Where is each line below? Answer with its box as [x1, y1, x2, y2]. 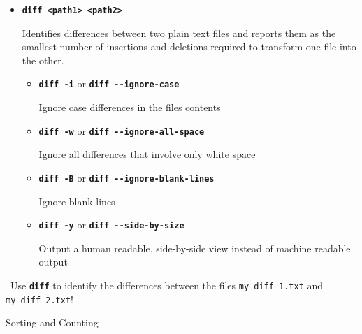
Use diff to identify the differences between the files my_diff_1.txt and [10, 278, 324, 293]
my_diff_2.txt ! [6, 291, 73, 306]
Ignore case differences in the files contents [38, 100, 221, 115]
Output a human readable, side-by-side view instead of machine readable [38, 240, 351, 255]
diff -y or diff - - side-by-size [38, 217, 184, 232]
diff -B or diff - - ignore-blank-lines [38, 170, 215, 184]
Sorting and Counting [6, 315, 99, 330]
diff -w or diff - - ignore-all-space [38, 123, 205, 138]
